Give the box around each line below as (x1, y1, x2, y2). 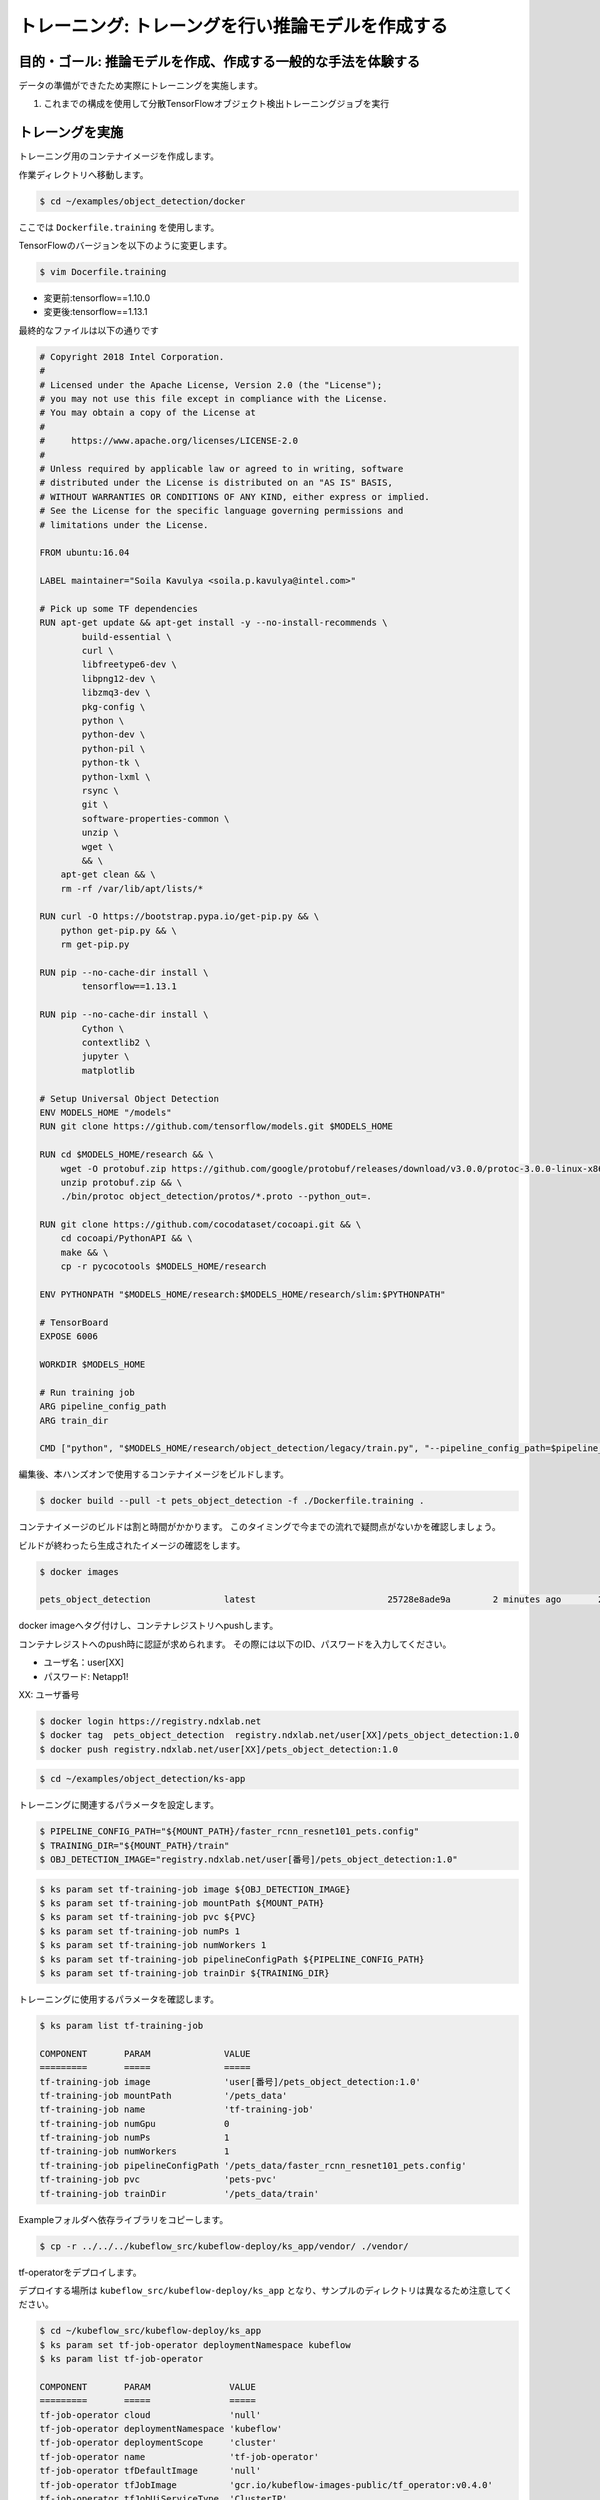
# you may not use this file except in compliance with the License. (39, 393, 388, 405)
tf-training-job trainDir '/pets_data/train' (39, 2188, 320, 2199)
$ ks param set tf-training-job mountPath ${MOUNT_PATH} (39, 1898, 325, 1909)
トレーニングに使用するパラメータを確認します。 (18, 1993, 220, 2005)
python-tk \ (81, 757, 140, 769)
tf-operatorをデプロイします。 (18, 2266, 142, 2278)
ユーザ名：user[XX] (43, 1656, 125, 1669)
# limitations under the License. (39, 519, 209, 530)
